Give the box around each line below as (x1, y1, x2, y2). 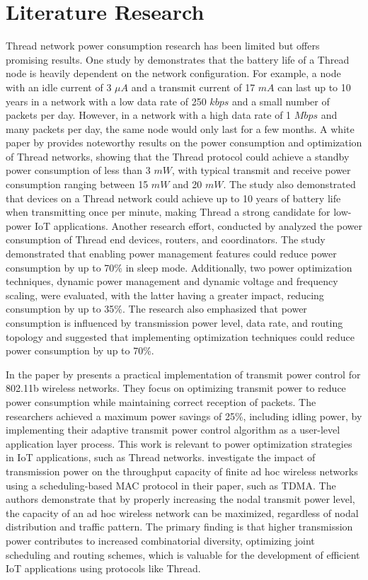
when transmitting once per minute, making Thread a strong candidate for (6, 204, 330, 219)
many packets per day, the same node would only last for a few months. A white (6, 121, 355, 136)
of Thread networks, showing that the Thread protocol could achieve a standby (6, 149, 350, 163)
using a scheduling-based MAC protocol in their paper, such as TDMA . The (6, 477, 336, 492)
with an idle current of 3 (6, 79, 112, 94)
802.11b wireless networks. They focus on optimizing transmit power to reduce (6, 381, 346, 395)
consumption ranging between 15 (6, 177, 149, 192)
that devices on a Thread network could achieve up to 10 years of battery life (6, 190, 341, 205)
